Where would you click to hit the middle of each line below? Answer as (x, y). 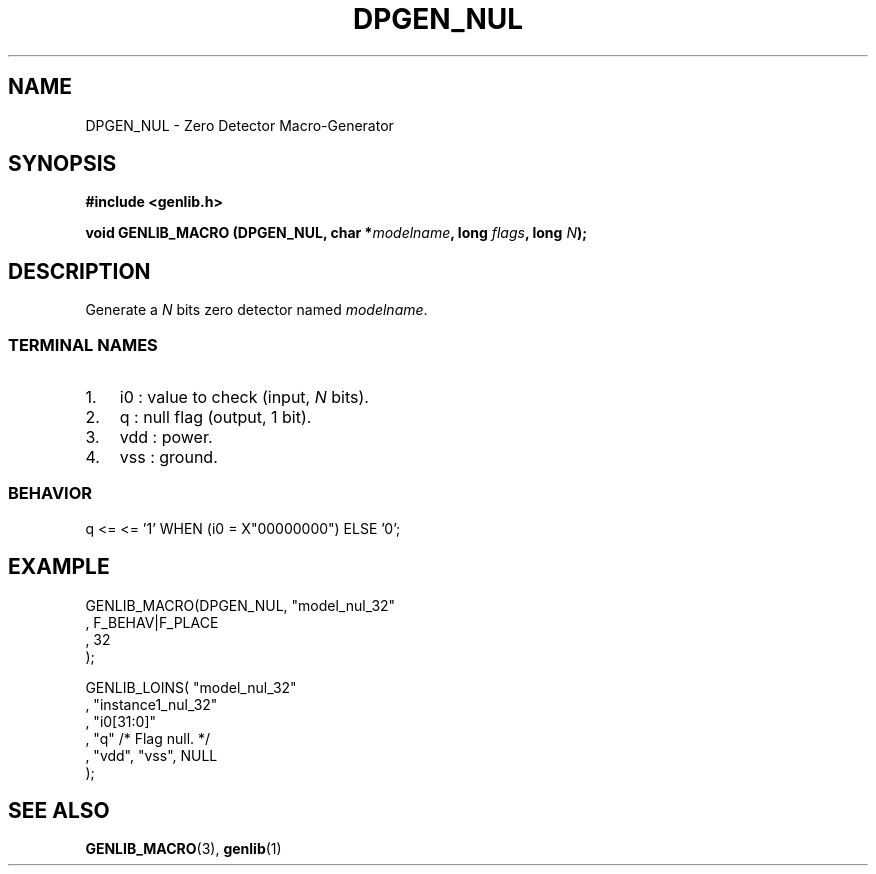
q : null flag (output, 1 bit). (215, 417)
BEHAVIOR (50, 493)
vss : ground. (168, 457)
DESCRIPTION (79, 271)
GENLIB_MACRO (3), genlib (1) (183, 849)
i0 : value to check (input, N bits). (244, 397)
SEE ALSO (59, 811)
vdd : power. (166, 437)
